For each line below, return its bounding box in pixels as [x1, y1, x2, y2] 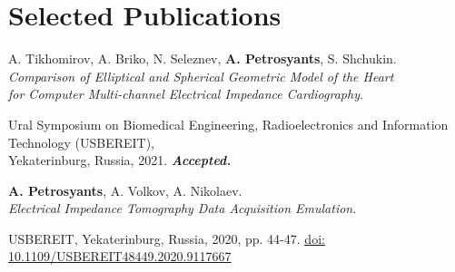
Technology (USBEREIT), [8, 132, 155, 151]
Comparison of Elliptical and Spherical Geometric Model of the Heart [8, 66, 394, 85]
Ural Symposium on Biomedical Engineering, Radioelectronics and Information [8, 114, 449, 133]
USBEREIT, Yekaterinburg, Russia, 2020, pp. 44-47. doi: [8, 228, 325, 248]
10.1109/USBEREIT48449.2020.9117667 [8, 247, 232, 266]
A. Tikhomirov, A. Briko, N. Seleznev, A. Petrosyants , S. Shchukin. [8, 49, 397, 68]
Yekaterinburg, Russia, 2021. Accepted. [8, 151, 232, 170]
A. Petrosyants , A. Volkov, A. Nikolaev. [8, 180, 242, 199]
